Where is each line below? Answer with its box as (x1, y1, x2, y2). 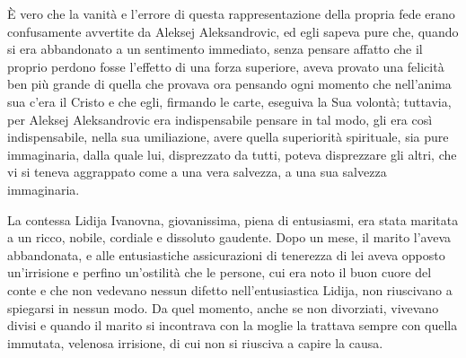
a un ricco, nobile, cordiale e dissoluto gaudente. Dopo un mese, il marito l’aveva (7, 228, 452, 247)
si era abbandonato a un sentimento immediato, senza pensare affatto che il (7, 39, 423, 58)
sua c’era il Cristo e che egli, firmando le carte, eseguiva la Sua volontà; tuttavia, (7, 92, 452, 110)
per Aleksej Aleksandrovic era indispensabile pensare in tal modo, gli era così (7, 109, 433, 128)
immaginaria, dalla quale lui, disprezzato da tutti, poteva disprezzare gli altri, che (7, 144, 457, 163)
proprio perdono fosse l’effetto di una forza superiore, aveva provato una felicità (7, 57, 444, 75)
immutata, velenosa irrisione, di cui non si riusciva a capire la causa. (7, 333, 383, 352)
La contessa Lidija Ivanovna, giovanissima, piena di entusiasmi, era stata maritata (7, 210, 459, 229)
